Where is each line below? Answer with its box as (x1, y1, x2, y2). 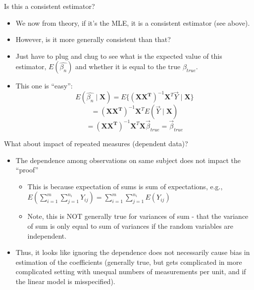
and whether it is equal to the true (75, 61, 181, 72)
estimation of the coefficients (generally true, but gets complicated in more (15, 256, 242, 267)
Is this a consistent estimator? (4, 1, 95, 11)
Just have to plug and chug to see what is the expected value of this (15, 50, 222, 61)
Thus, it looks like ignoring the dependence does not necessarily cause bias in (15, 247, 250, 257)
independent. (27, 230, 67, 241)
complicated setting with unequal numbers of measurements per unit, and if (15, 266, 246, 277)
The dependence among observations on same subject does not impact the (15, 155, 241, 165)
